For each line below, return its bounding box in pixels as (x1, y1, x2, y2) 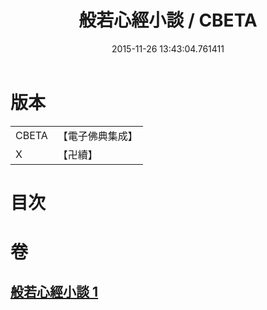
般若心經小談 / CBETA (78, 9, 258, 32)
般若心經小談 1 (10, 284, 99, 301)
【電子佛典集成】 (57, 129, 138, 143)
